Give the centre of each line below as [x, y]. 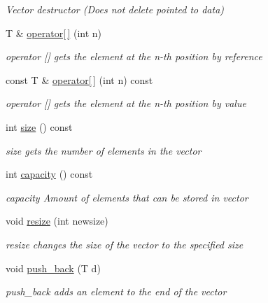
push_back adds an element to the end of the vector [116, 291]
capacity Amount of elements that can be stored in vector [127, 197]
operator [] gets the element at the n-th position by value [126, 103]
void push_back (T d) [53, 268]
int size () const [39, 126]
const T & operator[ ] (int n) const [79, 79]
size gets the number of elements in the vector [104, 150]
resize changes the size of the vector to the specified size [125, 244]
